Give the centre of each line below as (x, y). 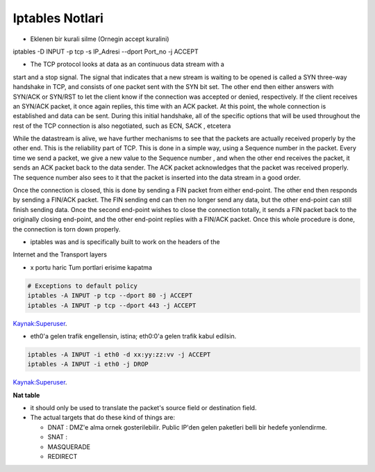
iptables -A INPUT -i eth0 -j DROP (88, 364)
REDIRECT (62, 456)
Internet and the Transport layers (60, 254)
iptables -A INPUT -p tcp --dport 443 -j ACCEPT (112, 305)
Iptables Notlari (58, 18)
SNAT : (58, 437)
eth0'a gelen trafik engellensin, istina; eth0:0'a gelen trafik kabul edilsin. (133, 336)
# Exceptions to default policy (83, 286)
